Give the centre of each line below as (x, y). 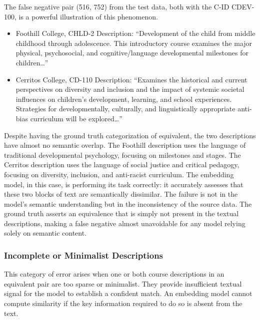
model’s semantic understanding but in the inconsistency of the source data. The (128, 203)
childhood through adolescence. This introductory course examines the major (134, 43)
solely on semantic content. (45, 233)
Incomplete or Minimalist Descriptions (84, 255)
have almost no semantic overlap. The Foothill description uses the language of (125, 145)
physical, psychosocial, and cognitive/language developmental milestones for (132, 53)
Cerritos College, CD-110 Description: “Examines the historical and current (131, 79)
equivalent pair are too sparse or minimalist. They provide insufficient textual (123, 283)
